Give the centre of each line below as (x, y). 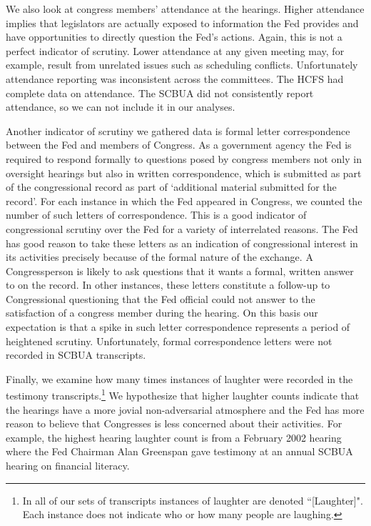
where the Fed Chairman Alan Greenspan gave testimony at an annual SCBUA (179, 451)
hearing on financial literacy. (68, 466)
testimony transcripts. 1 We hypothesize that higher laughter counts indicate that (183, 394)
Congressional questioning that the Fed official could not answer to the (161, 298)
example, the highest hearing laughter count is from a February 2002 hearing (174, 437)
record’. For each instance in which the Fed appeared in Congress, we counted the (184, 200)
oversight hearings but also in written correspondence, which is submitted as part (184, 173)
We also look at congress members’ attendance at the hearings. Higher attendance (185, 9)
